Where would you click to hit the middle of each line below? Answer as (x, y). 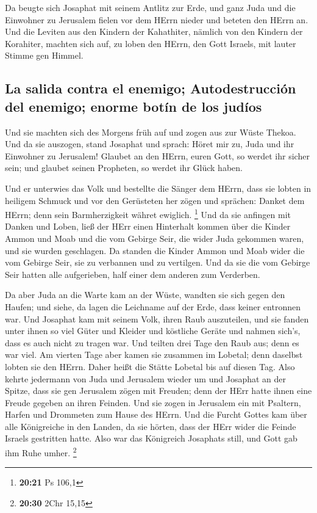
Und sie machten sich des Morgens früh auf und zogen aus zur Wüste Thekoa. (151, 132)
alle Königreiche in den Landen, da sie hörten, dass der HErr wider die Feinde (151, 426)
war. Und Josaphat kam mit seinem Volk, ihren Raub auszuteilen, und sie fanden (157, 318)
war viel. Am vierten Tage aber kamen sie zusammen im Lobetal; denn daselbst (154, 355)
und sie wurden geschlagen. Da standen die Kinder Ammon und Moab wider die (155, 250)
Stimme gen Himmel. (44, 55)
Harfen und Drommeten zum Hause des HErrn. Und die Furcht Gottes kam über (156, 414)
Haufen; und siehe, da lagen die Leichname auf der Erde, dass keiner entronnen (153, 306)
